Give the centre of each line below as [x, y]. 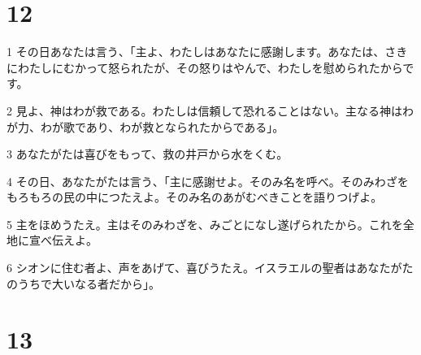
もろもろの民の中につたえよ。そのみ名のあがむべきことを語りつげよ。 [195, 197]
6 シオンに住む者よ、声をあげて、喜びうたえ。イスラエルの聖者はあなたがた [210, 268]
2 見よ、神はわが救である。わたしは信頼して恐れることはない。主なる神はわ [210, 110]
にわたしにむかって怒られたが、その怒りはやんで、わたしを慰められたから [205, 67]
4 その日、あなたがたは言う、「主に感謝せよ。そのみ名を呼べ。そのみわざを [208, 181]
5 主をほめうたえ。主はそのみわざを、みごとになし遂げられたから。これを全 [210, 224]
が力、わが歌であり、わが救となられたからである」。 [145, 126]
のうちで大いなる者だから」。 [83, 283]
